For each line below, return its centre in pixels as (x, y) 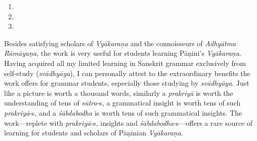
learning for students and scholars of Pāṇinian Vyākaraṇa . (94, 133)
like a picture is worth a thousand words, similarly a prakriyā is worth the (119, 93)
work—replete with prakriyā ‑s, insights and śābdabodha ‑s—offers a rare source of (128, 122)
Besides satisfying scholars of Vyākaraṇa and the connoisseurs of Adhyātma (120, 43)
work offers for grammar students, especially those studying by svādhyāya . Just (127, 83)
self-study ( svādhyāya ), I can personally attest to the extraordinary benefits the (127, 73)
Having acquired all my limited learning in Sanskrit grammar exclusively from (125, 63)
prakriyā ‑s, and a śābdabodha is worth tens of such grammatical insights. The (123, 112)
